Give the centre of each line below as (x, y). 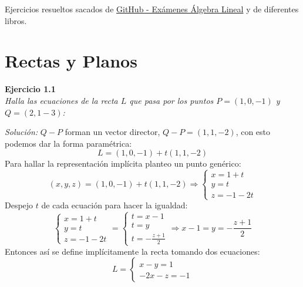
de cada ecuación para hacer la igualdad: (115, 205)
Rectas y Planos (71, 61)
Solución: (21, 132)
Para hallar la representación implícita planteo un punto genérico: (123, 163)
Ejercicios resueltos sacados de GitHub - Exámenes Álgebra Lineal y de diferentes (152, 9)
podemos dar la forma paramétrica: (68, 143)
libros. (16, 20)
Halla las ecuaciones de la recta (61, 100)
